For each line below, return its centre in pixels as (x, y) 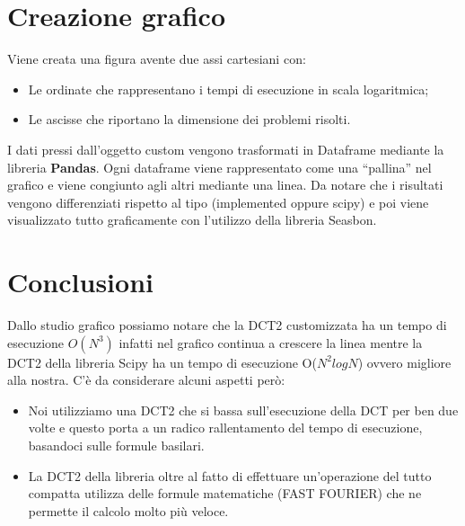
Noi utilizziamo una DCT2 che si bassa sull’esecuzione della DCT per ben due (243, 410)
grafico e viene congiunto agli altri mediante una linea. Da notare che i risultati (225, 185)
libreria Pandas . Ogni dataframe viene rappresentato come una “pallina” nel (219, 167)
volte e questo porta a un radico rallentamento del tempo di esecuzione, (225, 428)
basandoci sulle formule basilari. (116, 445)
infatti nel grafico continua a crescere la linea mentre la (271, 342)
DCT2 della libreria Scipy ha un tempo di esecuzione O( (162, 362)
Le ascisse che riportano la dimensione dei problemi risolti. (189, 119)
